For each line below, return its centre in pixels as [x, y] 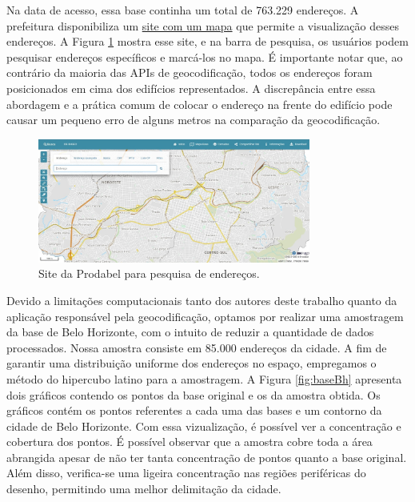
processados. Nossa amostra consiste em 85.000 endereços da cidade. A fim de [197, 347]
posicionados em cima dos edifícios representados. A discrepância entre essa [191, 88]
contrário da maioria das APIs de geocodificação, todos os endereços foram [190, 72]
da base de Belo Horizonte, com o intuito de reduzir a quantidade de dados [190, 332]
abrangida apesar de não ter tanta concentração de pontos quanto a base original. [207, 457]
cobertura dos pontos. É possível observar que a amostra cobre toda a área [190, 442]
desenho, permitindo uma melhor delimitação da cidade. [144, 489]
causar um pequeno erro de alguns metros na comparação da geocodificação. [194, 120]
